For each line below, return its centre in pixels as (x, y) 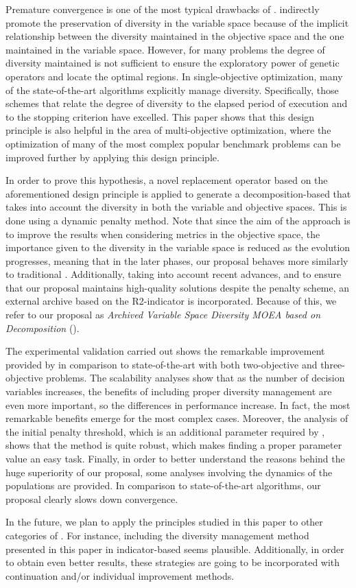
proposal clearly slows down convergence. (92, 498)
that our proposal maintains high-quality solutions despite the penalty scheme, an (178, 287)
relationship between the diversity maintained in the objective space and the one (175, 36)
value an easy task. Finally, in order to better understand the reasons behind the (175, 458)
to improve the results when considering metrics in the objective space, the (163, 234)
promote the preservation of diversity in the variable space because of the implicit (177, 22)
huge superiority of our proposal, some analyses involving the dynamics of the (169, 472)
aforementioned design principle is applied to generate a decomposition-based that (178, 193)
